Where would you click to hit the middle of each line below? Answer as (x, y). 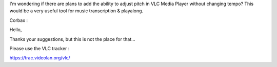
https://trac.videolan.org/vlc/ (40, 58)
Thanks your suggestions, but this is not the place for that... (72, 39)
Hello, (16, 30)
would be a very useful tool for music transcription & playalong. (76, 11)
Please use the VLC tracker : (39, 48)
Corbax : (19, 20)
